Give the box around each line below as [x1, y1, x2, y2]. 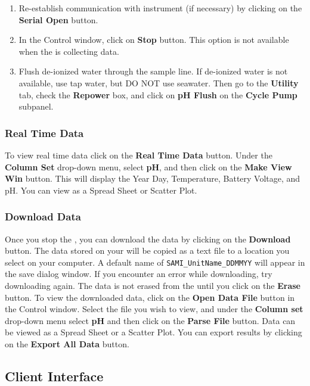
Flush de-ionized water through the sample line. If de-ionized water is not [18, 65, 288, 77]
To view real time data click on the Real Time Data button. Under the [5, 148, 272, 161]
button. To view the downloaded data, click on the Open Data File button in [5, 291, 295, 303]
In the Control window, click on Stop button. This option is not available [18, 33, 289, 46]
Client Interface [5, 366, 104, 385]
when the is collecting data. [18, 45, 119, 57]
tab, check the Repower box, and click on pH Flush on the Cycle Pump [18, 88, 297, 101]
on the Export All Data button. [5, 337, 129, 350]
